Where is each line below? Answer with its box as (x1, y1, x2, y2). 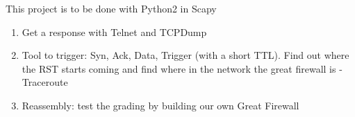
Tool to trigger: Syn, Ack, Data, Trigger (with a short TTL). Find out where (22, 48, 349, 62)
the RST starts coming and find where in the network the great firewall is (22, 61, 336, 75)
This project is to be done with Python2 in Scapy (6, 1, 217, 15)
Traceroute (22, 75, 68, 89)
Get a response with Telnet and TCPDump (22, 24, 207, 39)
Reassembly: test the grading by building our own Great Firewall (22, 98, 299, 112)
